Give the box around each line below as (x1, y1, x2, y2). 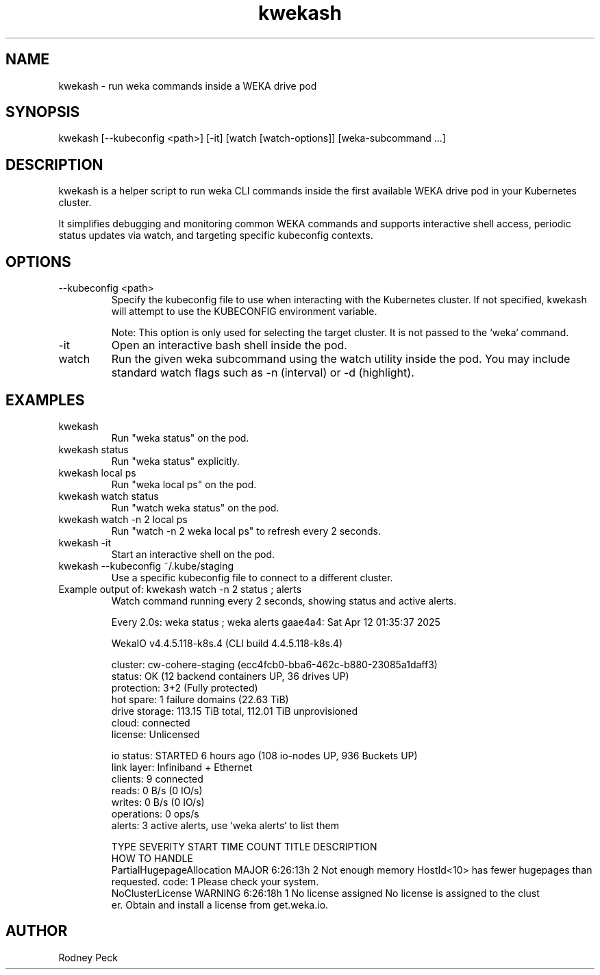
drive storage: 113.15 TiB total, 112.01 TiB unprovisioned (111, 705, 358, 717)
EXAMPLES (5, 391, 85, 409)
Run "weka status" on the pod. (111, 431, 249, 444)
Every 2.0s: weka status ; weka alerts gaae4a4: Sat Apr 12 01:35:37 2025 (111, 616, 440, 628)
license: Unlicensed (111, 728, 200, 740)
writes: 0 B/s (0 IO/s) (111, 796, 205, 808)
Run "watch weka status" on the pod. (111, 501, 279, 514)
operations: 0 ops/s (111, 807, 199, 820)
